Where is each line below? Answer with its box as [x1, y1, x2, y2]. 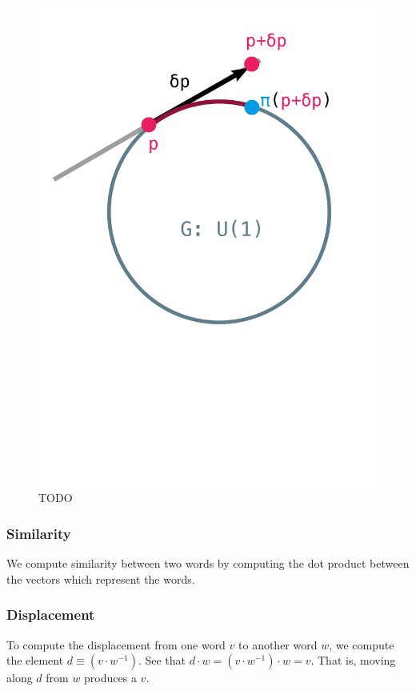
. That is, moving [310, 652, 396, 669]
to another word [238, 636, 318, 653]
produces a [84, 669, 137, 686]
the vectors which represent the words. [6, 570, 195, 587]
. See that [138, 652, 186, 669]
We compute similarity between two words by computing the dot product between [6, 555, 410, 572]
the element [6, 652, 64, 669]
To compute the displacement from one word [6, 636, 226, 653]
